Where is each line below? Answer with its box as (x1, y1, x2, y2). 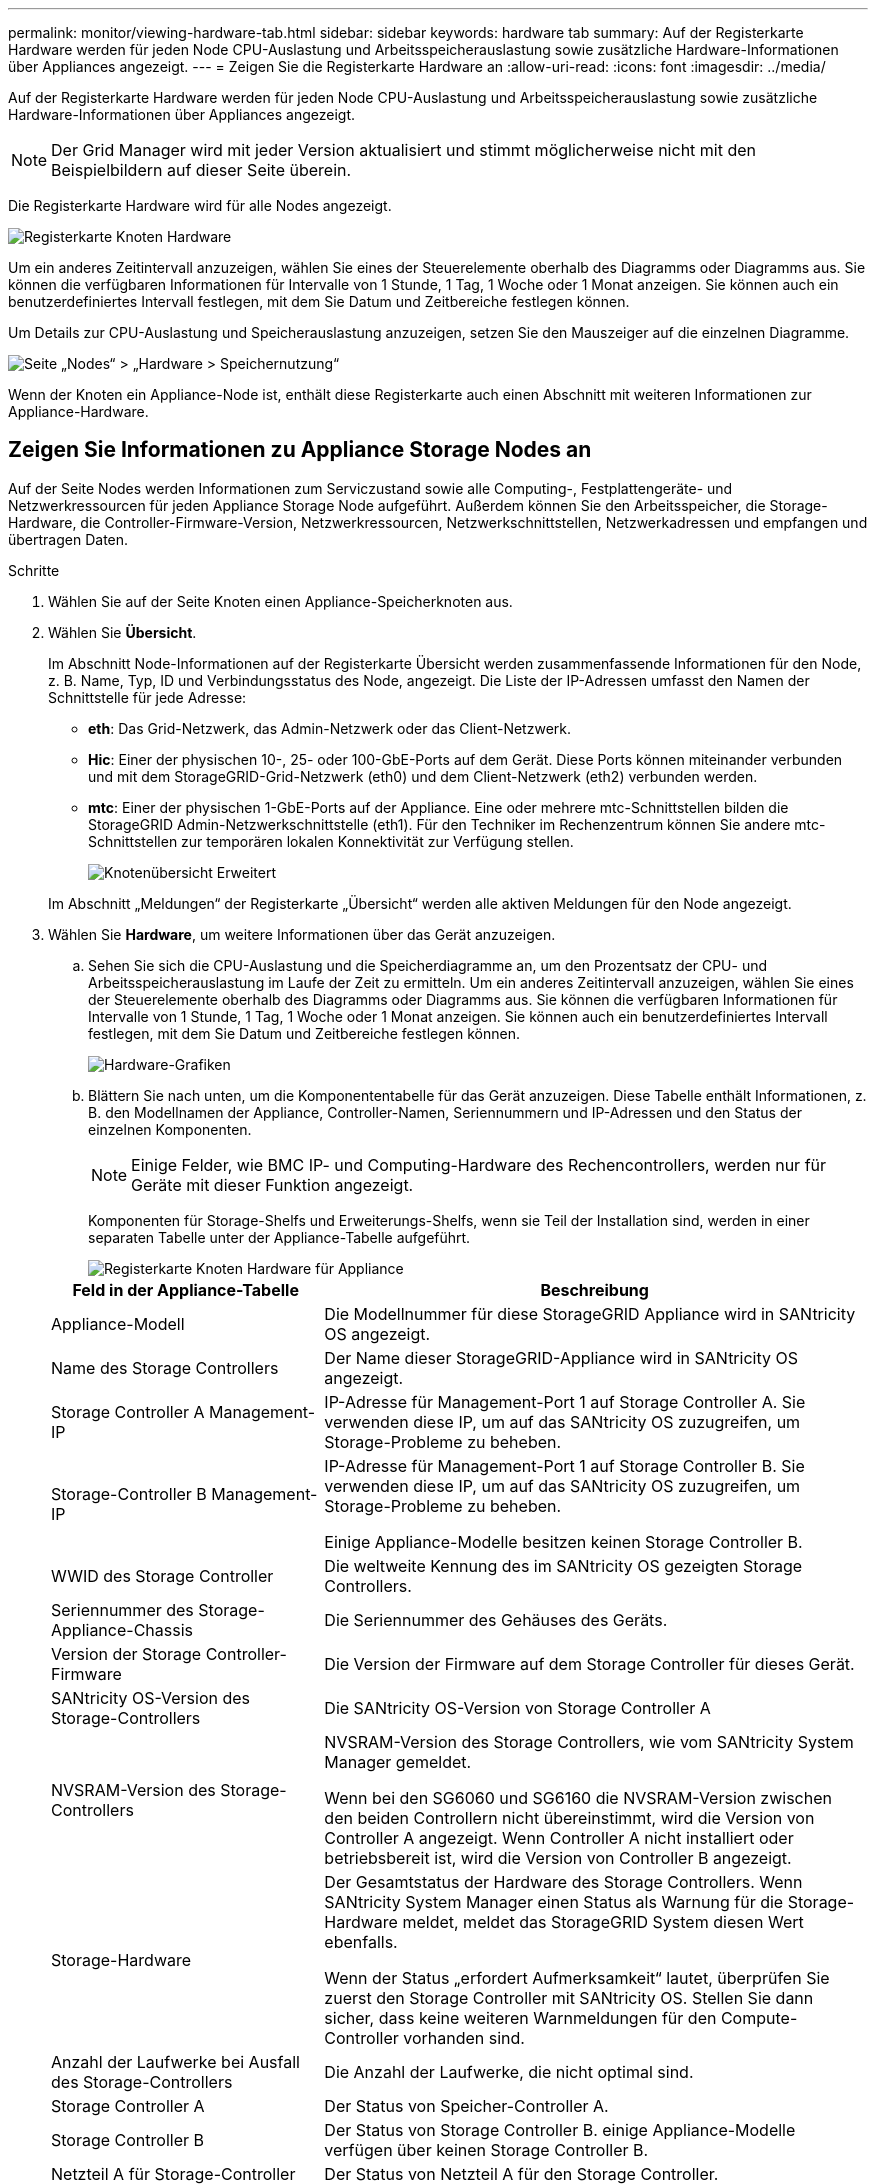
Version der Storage (51, 1643, 202, 1664)
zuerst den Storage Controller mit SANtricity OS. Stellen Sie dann (324, 1987, 814, 2008)
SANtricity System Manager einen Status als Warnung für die (324, 1891, 784, 1912)
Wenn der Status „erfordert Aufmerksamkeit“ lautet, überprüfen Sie (324, 1967, 830, 1988)
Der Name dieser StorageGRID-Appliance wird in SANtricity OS (324, 1347, 798, 1368)
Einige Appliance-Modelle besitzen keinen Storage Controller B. (324, 1531, 803, 1552)
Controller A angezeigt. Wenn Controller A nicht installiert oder (324, 1827, 794, 1848)
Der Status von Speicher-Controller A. (324, 2095, 609, 2116)
